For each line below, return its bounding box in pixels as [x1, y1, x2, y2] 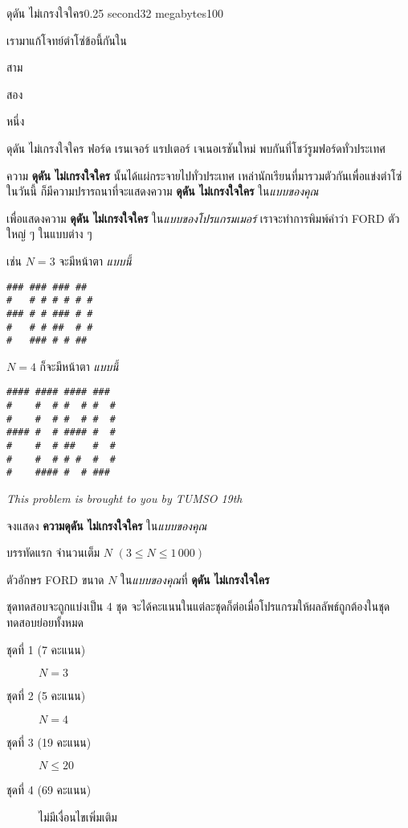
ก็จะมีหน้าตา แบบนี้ [39, 357, 119, 374]
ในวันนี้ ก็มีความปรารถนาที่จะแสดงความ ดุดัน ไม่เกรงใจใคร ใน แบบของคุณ [6, 183, 319, 200]
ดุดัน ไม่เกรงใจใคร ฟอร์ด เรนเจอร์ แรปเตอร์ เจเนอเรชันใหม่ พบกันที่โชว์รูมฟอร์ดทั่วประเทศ [6, 139, 386, 156]
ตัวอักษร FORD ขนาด [6, 571, 104, 587]
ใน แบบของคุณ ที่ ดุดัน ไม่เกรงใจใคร [120, 571, 270, 587]
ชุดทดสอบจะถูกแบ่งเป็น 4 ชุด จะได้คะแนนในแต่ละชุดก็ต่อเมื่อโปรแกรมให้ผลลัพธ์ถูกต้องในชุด [6, 598, 390, 615]
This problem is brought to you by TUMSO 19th [6, 490, 243, 506]
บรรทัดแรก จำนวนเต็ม [6, 544, 100, 561]
